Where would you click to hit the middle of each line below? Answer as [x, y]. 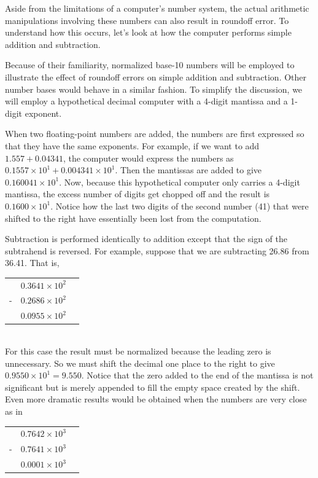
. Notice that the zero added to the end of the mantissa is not [197, 375]
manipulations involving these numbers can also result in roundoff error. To [147, 20]
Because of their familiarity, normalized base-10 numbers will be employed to [150, 65]
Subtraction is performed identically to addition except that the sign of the [146, 239]
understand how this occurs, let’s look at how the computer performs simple [148, 32]
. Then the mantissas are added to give [188, 170]
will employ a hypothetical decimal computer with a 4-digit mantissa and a [146, 101]
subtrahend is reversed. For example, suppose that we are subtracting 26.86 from [157, 250]
